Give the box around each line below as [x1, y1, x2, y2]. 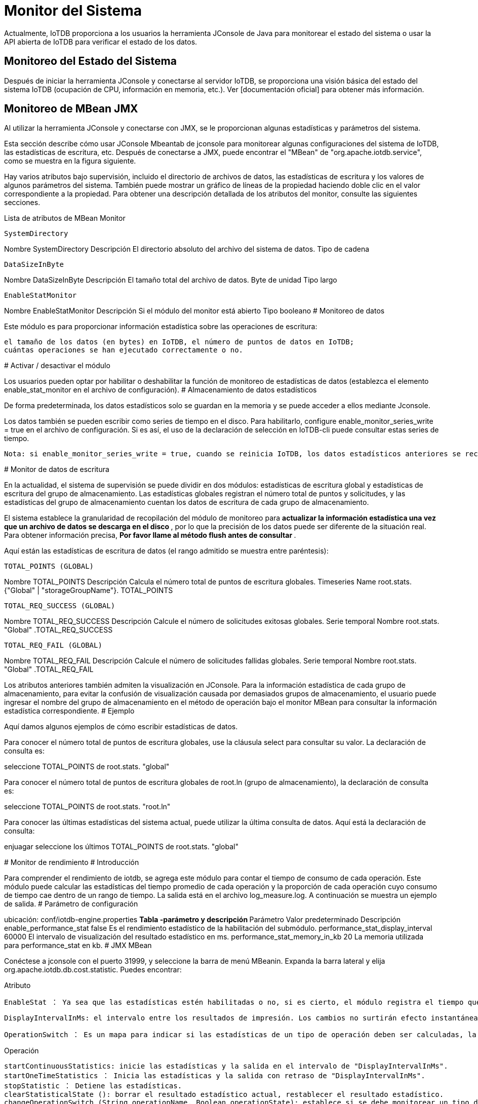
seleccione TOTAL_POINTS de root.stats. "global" [4, 762, 170, 771]
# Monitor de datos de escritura [4, 465, 109, 474]
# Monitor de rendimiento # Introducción [4, 858, 139, 867]
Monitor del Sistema [4, 2, 142, 19]
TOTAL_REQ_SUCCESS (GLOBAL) [4, 602, 115, 610]
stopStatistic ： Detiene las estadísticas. [4, 1082, 182, 1090]
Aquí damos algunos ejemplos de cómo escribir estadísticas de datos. [4, 722, 238, 731]
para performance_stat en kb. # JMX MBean [4, 941, 152, 950]
